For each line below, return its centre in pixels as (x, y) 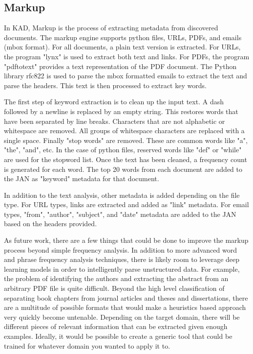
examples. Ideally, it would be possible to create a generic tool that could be (118, 336)
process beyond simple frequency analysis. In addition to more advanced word (120, 249)
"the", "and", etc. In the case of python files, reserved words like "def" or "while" (123, 150)
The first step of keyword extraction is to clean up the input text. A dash (114, 102)
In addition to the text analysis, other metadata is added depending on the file (122, 195)
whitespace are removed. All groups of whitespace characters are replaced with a (124, 130)
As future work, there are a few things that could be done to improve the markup (126, 240)
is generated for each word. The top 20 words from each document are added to (123, 169)
